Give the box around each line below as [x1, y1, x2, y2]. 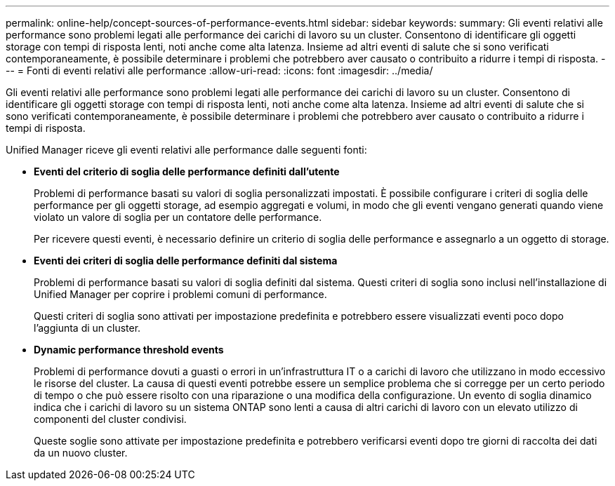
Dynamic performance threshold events [34, 344, 224, 356]
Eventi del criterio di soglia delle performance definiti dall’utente [34, 166, 340, 177]
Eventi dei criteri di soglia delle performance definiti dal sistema [34, 255, 338, 266]
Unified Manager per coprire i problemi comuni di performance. [34, 288, 327, 300]
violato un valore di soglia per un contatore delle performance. [34, 211, 322, 223]
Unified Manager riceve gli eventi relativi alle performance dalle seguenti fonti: [6, 144, 367, 156]
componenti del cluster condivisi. [34, 413, 187, 425]
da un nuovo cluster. [34, 447, 128, 459]
